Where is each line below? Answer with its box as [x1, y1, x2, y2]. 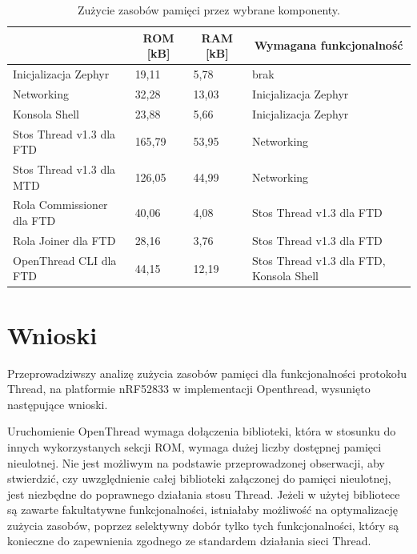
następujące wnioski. [7, 395, 108, 412]
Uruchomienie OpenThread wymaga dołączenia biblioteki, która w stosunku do [7, 423, 396, 440]
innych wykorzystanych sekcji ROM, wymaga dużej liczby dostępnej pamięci [7, 438, 382, 455]
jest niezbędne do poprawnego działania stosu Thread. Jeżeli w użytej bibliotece [7, 485, 400, 502]
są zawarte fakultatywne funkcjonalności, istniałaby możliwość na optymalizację [7, 501, 399, 518]
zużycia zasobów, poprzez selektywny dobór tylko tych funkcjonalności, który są [7, 516, 399, 533]
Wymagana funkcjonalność [254, 37, 403, 54]
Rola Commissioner [13, 196, 108, 213]
